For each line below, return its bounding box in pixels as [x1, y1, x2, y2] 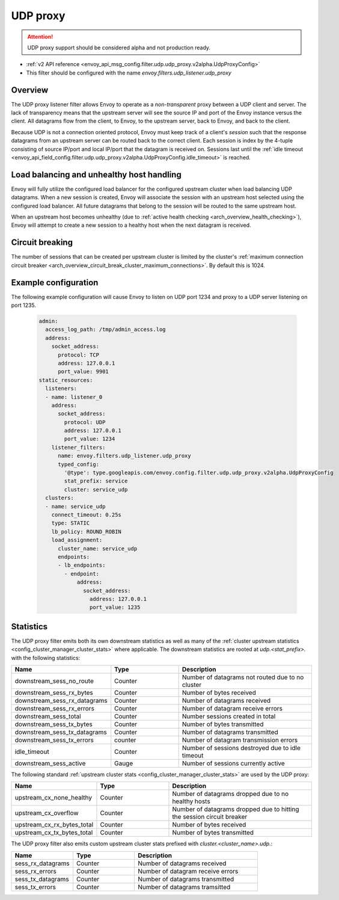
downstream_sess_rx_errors [14, 704, 94, 712]
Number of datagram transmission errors [182, 736, 298, 744]
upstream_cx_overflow [14, 809, 79, 818]
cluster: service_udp [64, 486, 128, 493]
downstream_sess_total [14, 712, 81, 720]
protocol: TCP [58, 351, 99, 358]
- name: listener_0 [45, 393, 103, 400]
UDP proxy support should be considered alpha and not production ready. [27, 44, 210, 51]
